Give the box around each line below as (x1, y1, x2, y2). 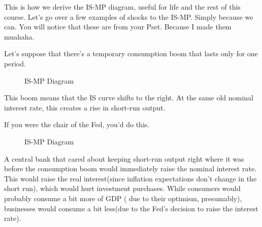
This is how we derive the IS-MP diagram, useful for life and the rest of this (4, 2, 241, 12)
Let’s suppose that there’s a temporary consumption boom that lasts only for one (4, 48, 258, 59)
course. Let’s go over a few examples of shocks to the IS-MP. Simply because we (4, 11, 253, 22)
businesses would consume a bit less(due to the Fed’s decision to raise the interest (4, 203, 258, 213)
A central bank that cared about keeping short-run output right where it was (4, 153, 244, 164)
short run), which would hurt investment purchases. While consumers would (4, 183, 241, 194)
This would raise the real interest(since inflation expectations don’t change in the (4, 173, 257, 183)
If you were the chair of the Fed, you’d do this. (4, 119, 150, 130)
